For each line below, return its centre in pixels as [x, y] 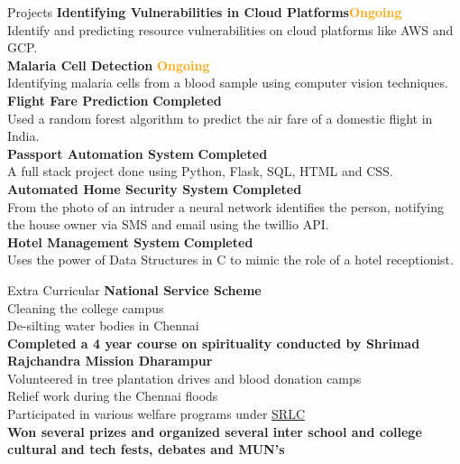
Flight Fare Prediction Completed [115, 100]
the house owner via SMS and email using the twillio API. [168, 224]
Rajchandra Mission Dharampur [110, 361]
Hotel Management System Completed [130, 241]
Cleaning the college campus [86, 307]
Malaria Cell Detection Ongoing [109, 65]
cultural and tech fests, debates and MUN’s [146, 449]
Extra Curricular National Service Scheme [134, 289]
